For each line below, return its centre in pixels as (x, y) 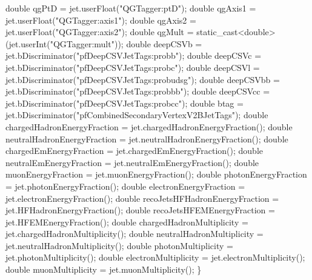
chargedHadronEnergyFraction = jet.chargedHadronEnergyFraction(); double (149, 126)
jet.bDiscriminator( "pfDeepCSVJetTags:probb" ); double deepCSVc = (134, 55)
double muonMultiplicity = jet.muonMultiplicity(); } (104, 269)
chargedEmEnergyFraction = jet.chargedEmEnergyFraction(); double (134, 151)
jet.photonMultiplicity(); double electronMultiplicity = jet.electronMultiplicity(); (155, 257)
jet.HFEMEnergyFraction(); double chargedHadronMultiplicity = (127, 222)
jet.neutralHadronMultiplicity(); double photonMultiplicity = (119, 245)
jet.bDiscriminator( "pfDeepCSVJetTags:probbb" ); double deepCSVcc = (138, 91)
